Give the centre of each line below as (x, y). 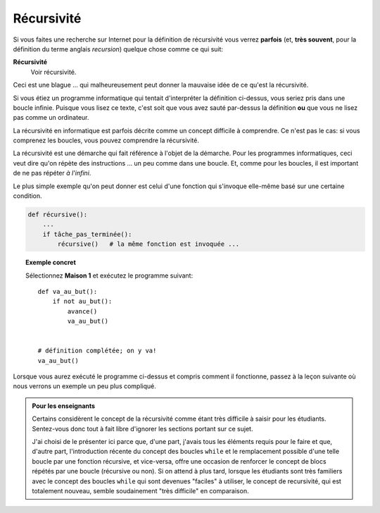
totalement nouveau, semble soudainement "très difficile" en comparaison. (140, 490)
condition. (27, 196)
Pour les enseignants (63, 406)
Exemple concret (51, 262)
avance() (82, 311)
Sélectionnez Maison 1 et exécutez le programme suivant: (109, 276)
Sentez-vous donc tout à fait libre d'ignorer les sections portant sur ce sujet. (142, 428)
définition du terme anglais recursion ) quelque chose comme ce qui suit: (118, 49)
